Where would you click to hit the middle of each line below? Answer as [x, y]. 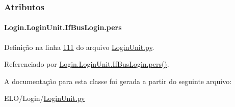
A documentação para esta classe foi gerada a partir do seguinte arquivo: [118, 81]
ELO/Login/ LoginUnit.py [45, 98]
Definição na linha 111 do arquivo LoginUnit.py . [79, 47]
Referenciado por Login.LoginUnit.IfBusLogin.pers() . [87, 64]
